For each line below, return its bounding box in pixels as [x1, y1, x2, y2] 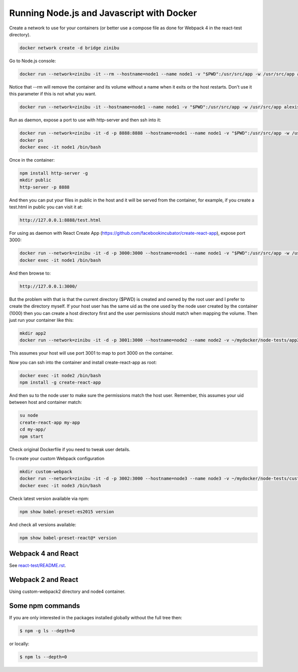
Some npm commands [9, 601, 80, 610]
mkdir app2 [19, 330, 46, 336]
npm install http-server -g [19, 170, 88, 176]
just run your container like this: [9, 317, 74, 323]
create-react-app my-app [19, 419, 80, 425]
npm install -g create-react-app [19, 380, 101, 385]
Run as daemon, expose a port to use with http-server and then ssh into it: [9, 117, 161, 123]
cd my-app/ [19, 427, 46, 432]
